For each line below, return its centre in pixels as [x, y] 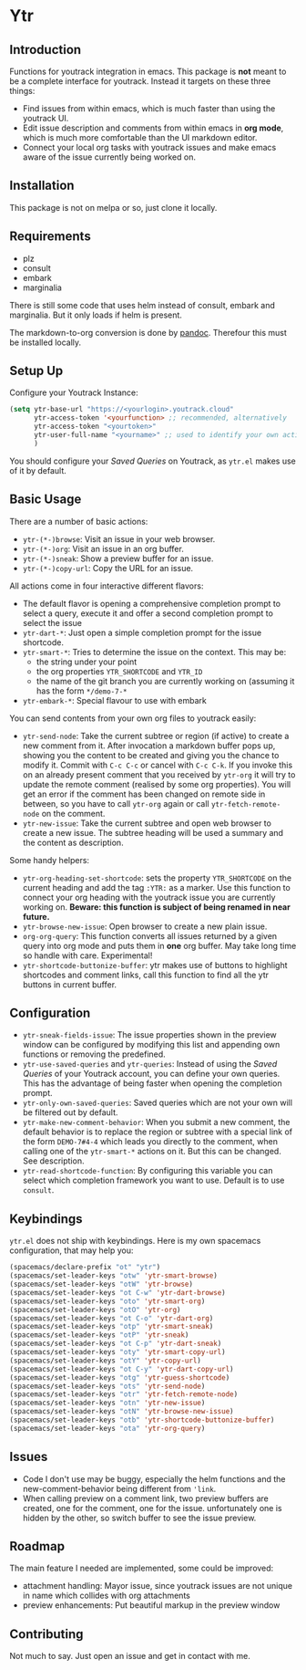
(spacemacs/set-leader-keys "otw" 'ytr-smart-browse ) [114, 1276]
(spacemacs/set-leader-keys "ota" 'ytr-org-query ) [107, 1428]
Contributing [46, 1634]
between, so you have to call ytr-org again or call [116, 803]
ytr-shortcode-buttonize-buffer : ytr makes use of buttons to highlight [155, 965]
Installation [42, 186]
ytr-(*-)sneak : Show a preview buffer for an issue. [118, 558]
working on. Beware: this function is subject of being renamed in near [157, 907]
